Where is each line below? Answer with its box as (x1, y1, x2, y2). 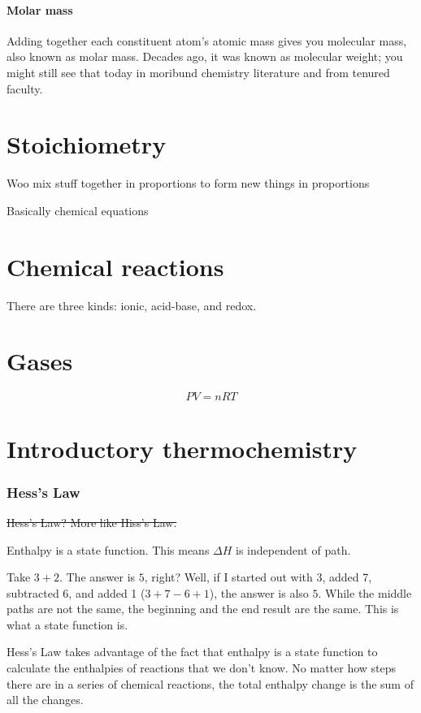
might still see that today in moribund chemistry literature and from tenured (7, 63, 390, 80)
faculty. (7, 80, 43, 97)
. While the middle (318, 584, 412, 601)
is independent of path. (236, 541, 351, 558)
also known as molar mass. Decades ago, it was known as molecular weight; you (7, 48, 403, 65)
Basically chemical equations (7, 201, 149, 218)
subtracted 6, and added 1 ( (7, 584, 145, 601)
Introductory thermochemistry (7, 431, 358, 465)
